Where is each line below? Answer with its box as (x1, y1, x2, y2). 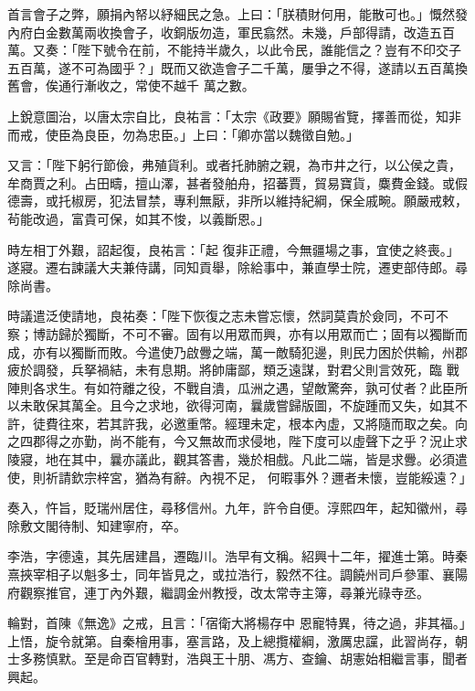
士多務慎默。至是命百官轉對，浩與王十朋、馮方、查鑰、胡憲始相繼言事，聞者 (7, 649, 468, 668)
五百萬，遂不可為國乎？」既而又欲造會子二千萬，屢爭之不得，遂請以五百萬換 (7, 58, 468, 77)
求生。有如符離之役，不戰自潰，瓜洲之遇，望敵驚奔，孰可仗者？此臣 (45, 377, 455, 397)
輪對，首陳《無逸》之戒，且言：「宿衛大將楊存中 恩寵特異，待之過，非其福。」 (7, 613, 466, 633)
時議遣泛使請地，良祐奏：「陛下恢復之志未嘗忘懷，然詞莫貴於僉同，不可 (7, 306, 436, 325)
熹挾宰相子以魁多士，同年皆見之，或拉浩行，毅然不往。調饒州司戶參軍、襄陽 (7, 565, 468, 584)
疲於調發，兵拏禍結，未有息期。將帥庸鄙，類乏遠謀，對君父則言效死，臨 (7, 360, 442, 379)
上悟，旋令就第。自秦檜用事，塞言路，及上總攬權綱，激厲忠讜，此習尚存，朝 (7, 631, 468, 650)
